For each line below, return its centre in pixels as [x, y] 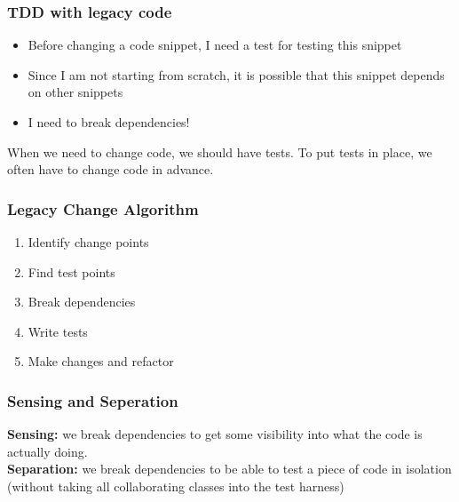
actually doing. [47, 451]
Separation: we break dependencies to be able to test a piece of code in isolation [229, 469]
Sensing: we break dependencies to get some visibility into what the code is [215, 434]
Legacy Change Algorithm [103, 208]
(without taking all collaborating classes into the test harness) [176, 486]
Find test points [71, 271]
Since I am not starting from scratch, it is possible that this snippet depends [236, 74]
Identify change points [88, 242]
